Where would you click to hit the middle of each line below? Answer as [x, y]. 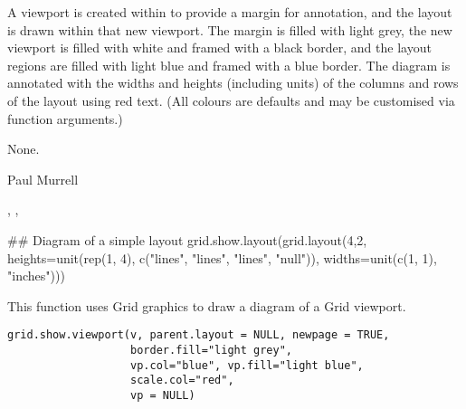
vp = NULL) [163, 395]
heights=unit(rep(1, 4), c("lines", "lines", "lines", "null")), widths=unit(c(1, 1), [222, 257]
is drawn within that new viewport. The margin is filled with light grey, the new [230, 29]
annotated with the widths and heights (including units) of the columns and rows [233, 83]
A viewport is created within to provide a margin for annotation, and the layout [230, 12]
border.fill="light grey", [212, 350]
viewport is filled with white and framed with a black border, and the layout [219, 48]
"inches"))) [36, 276]
